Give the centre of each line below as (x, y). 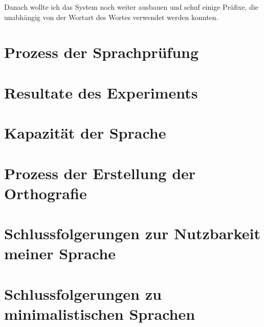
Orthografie (46, 193)
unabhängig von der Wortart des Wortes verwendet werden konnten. (111, 17)
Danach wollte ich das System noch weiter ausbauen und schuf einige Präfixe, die (131, 7)
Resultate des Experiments (101, 92)
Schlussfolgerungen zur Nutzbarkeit (132, 233)
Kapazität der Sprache (85, 133)
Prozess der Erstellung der (100, 173)
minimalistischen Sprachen (100, 313)
